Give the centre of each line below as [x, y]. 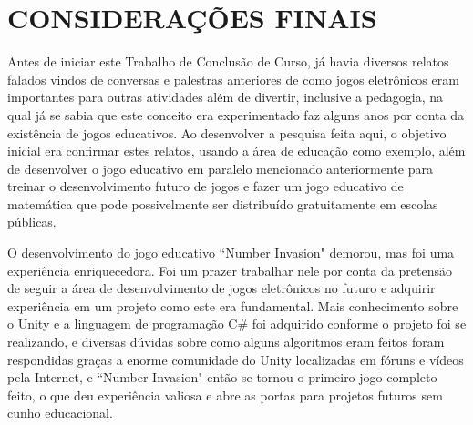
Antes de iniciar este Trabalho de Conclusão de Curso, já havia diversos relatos [228, 61]
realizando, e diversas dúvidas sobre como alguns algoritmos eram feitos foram [226, 342]
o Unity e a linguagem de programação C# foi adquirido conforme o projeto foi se [237, 324]
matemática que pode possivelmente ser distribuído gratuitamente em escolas [223, 203]
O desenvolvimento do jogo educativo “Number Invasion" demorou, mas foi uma [231, 253]
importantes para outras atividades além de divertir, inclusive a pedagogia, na [226, 97]
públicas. [32, 222]
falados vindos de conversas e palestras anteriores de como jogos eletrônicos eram [233, 79]
